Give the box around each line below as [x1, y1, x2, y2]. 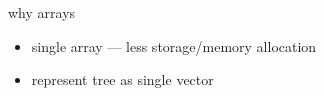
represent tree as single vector [31, 69, 214, 90]
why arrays [8, 2, 76, 22]
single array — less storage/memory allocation [31, 35, 317, 56]
